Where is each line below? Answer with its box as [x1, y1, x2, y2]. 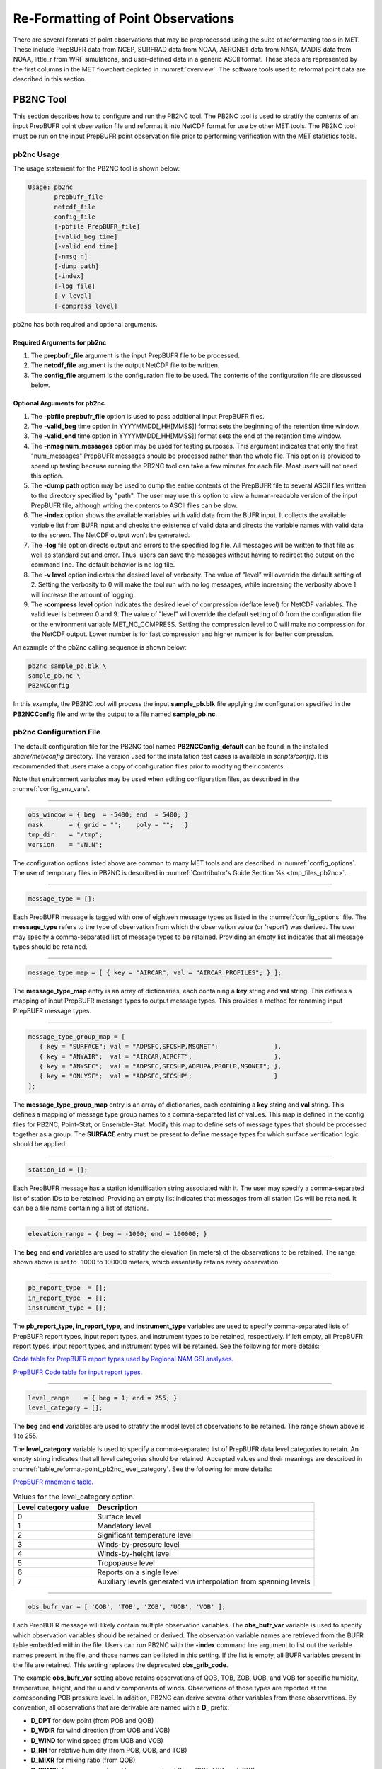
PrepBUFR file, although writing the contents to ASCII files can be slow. [30, 501, 238, 509]
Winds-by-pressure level [97, 1539, 180, 1549]
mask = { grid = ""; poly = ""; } [28, 821, 189, 829]
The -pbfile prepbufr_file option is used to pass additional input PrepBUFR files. [30, 412, 265, 420]
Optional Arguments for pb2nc [13, 399, 105, 408]
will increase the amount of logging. [30, 590, 136, 599]
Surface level [97, 1511, 141, 1521]
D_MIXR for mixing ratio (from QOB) [30, 1756, 136, 1765]
